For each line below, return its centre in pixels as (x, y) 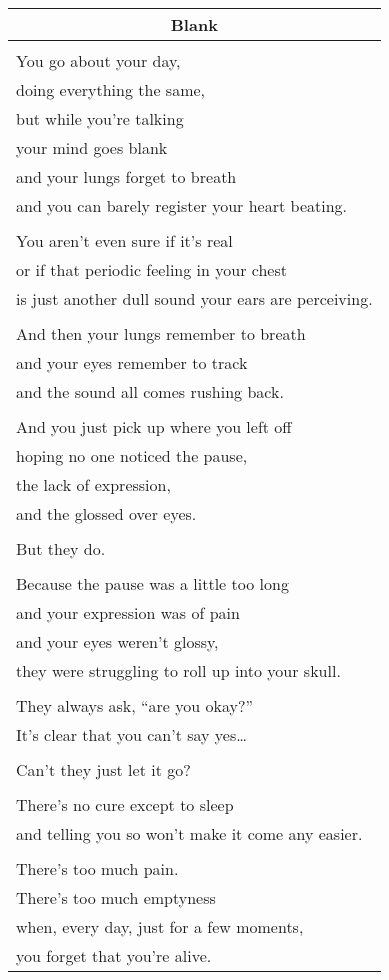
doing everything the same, (111, 89)
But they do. (61, 548)
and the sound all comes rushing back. (150, 391)
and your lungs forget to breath (126, 176)
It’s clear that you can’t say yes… (131, 734)
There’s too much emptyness (116, 897)
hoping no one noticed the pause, (132, 455)
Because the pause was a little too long (152, 583)
